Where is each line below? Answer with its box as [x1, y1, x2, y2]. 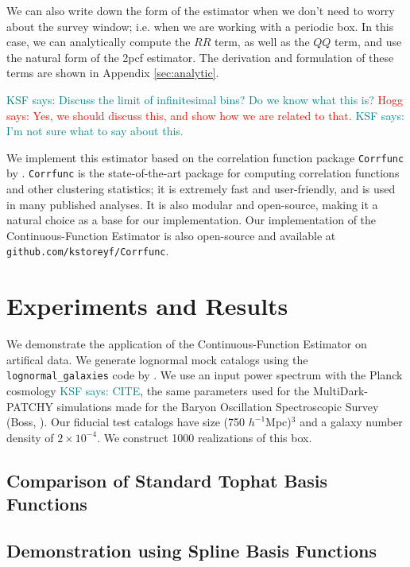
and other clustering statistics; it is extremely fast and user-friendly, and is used [6, 181, 396, 197]
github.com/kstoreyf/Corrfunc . [6, 243, 169, 259]
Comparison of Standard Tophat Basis [6, 468, 328, 492]
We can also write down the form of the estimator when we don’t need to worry [6, 2, 395, 18]
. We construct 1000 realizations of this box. [97, 429, 312, 445]
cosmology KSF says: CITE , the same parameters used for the [6, 383, 310, 399]
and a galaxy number [300, 414, 403, 430]
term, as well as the [215, 33, 310, 50]
